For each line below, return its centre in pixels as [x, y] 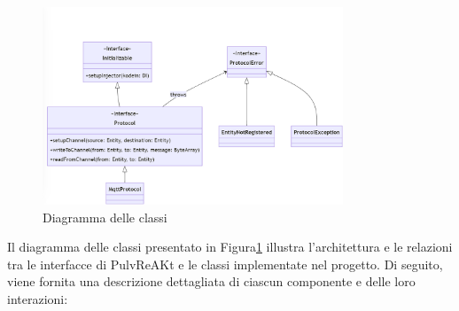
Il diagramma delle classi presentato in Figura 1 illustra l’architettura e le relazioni [230, 247]
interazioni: [38, 298]
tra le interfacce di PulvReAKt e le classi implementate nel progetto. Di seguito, [225, 264]
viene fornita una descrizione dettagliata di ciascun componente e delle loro [211, 281]
